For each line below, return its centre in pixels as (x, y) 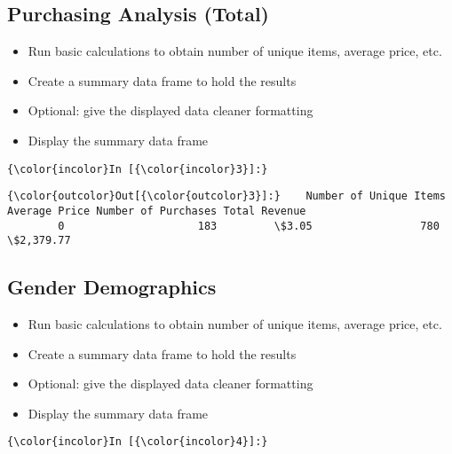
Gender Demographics (112, 287)
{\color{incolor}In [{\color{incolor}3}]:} (138, 169)
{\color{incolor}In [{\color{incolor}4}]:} (138, 442)
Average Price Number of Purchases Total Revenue (157, 211)
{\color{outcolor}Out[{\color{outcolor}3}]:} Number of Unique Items (226, 196)
